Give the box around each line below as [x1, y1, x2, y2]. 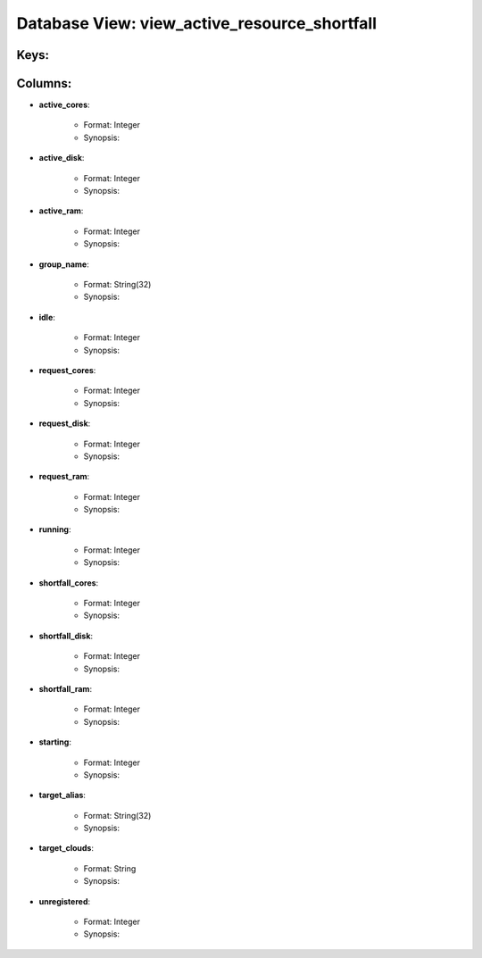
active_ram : [38, 205, 84, 216]
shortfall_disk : [38, 630, 94, 641]
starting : [38, 737, 71, 747]
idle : [38, 312, 55, 322]
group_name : [38, 259, 89, 270]
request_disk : [38, 418, 91, 429]
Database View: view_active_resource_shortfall [16, 13, 377, 33]
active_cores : [38, 99, 90, 111]
